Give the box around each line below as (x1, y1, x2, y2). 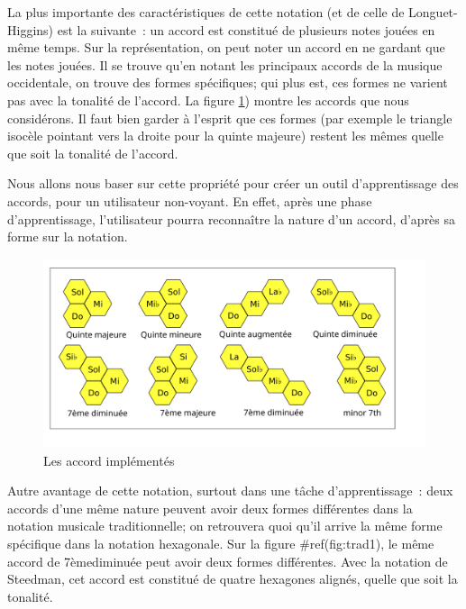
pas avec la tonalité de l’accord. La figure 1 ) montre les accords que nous (7, 90, 409, 109)
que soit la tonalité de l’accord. (7, 143, 178, 162)
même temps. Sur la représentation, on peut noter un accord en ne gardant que (7, 38, 445, 57)
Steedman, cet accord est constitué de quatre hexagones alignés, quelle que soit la (7, 569, 458, 588)
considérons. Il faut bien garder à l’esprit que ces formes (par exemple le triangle (7, 108, 452, 127)
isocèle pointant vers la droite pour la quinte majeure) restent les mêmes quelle (7, 126, 443, 145)
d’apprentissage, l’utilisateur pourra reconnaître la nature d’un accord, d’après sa (7, 209, 456, 228)
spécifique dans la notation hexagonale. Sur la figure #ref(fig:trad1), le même (7, 534, 434, 553)
